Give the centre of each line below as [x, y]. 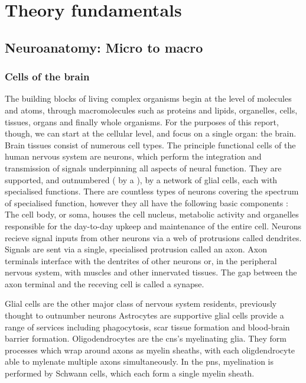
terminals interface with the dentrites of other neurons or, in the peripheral [141, 260]
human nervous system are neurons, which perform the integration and [133, 156]
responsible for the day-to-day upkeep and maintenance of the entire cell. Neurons [153, 225]
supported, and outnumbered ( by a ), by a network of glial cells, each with [141, 179]
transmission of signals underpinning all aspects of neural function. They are [143, 168]
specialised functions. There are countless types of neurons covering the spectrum [152, 191]
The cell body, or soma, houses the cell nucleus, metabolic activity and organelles [152, 214]
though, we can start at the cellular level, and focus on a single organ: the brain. [151, 133]
